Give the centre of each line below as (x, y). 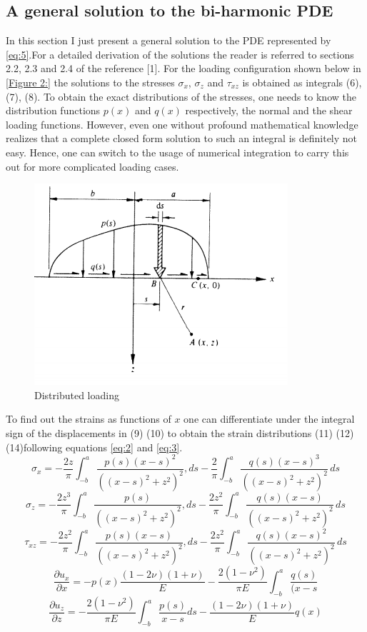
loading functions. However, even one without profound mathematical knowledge (182, 124)
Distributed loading (77, 395)
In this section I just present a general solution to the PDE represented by (169, 40)
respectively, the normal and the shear (269, 110)
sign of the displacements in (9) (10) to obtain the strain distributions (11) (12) (180, 432)
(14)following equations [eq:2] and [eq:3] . (94, 447)
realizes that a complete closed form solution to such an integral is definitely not (182, 138)
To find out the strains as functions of (89, 419)
